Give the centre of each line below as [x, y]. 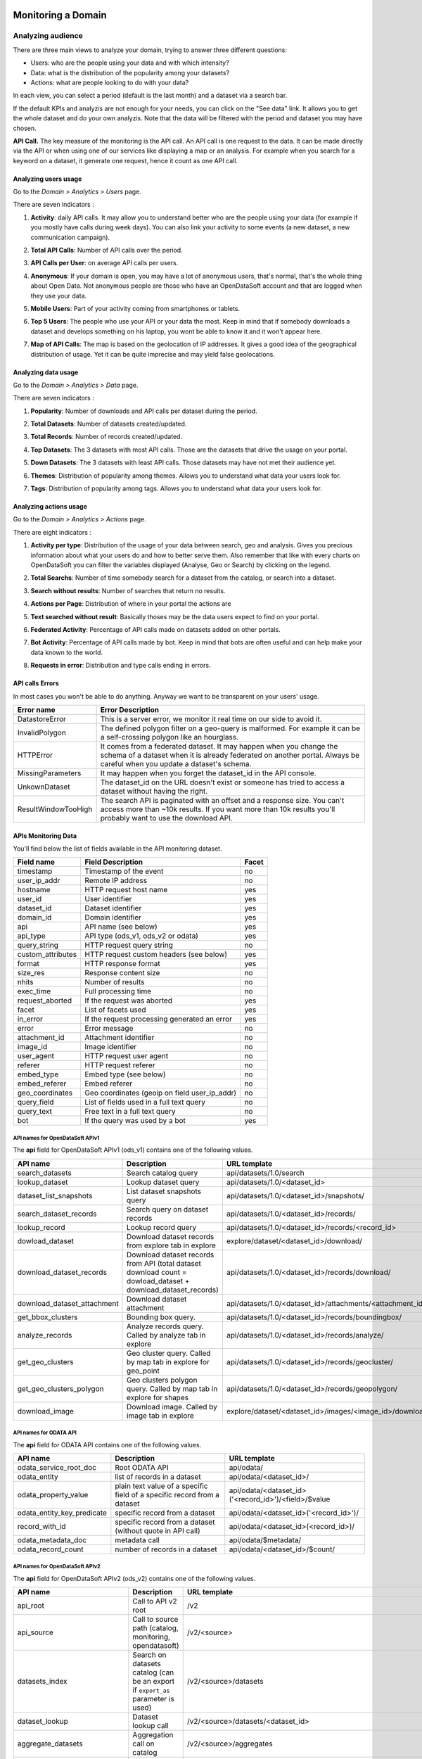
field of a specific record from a [167, 1495]
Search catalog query [162, 1173]
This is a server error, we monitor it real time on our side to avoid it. [211, 719]
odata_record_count [50, 1549]
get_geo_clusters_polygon [60, 1388]
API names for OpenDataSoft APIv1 [56, 1138]
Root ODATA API [142, 1468]
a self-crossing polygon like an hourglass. [170, 737]
